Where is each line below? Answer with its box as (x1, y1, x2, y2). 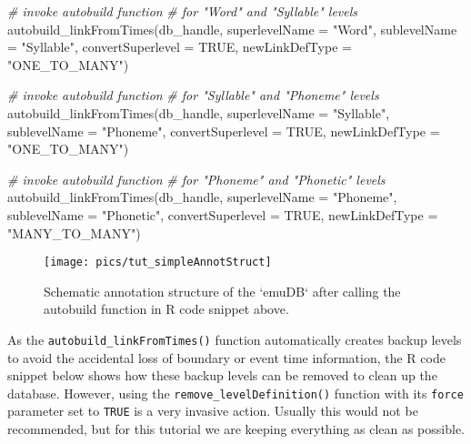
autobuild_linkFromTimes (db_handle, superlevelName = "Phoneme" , (7, 187, 397, 207)
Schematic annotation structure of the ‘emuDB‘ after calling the (44, 281, 401, 300)
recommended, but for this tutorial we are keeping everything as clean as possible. (7, 419, 466, 439)
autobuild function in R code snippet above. (44, 299, 289, 318)
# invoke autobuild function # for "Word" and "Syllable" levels (7, 2, 358, 20)
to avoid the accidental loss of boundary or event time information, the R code (7, 348, 446, 367)
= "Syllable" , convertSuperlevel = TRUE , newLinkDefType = (7, 37, 352, 56)
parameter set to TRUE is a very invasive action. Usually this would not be (7, 401, 418, 420)
